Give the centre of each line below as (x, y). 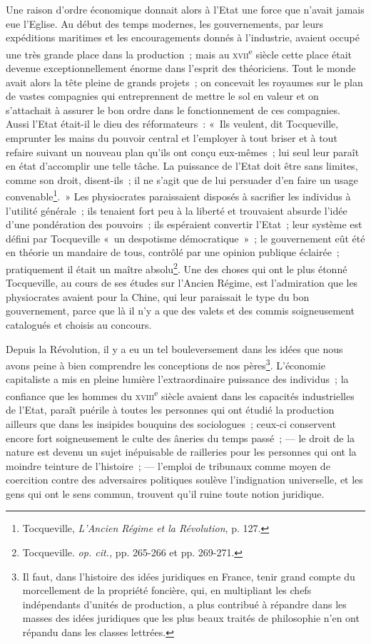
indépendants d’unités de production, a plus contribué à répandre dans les (184, 604)
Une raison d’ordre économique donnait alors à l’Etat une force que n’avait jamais (185, 9)
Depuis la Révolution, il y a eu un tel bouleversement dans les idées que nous (174, 348)
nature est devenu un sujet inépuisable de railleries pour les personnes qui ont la (181, 452)
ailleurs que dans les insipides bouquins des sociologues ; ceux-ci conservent (171, 423)
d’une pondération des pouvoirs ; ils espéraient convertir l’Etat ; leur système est (184, 224)
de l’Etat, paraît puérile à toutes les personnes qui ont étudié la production (170, 410)
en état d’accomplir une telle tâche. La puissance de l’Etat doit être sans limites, (182, 166)
